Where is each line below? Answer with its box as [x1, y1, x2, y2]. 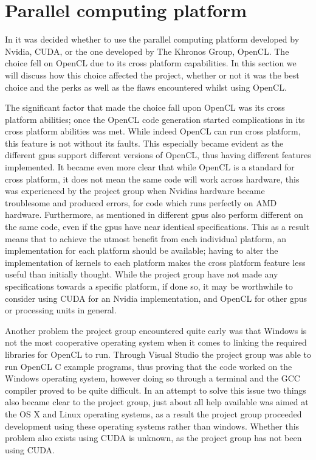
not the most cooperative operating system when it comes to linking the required [5, 336, 307, 349]
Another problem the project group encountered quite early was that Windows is [5, 324, 307, 336]
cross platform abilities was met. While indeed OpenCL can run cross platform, [5, 125, 301, 138]
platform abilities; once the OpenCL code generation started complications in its [5, 113, 305, 125]
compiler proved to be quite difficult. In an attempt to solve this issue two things [5, 383, 306, 396]
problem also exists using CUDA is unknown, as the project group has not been [5, 431, 302, 444]
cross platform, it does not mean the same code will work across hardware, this [5, 172, 300, 185]
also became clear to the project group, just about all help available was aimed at [5, 396, 309, 408]
